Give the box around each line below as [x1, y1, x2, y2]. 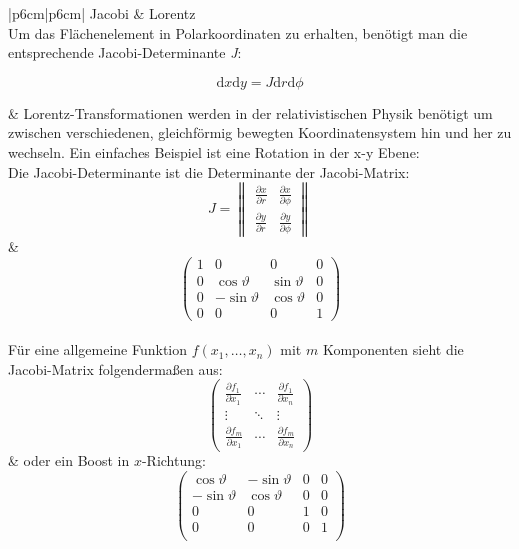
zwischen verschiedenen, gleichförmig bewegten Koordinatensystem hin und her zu [8, 122, 512, 143]
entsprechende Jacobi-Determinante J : [8, 42, 242, 63]
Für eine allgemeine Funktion [8, 339, 188, 360]
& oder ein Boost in [8, 450, 130, 471]
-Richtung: [141, 450, 206, 471]
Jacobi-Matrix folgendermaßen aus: [8, 358, 223, 379]
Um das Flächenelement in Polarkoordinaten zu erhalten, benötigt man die [8, 22, 468, 43]
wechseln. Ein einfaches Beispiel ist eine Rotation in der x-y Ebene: [8, 141, 420, 162]
